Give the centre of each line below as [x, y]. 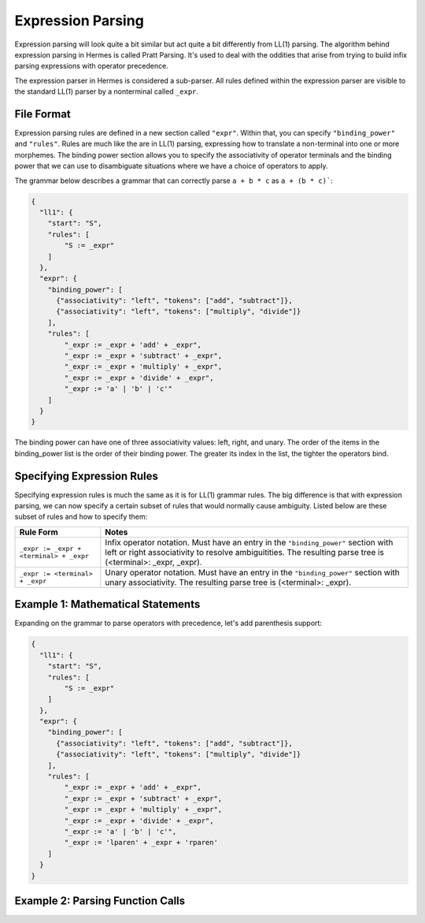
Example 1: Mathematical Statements [107, 604]
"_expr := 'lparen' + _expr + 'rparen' [141, 843]
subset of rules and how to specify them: [81, 517]
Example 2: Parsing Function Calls [100, 901]
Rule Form [39, 532]
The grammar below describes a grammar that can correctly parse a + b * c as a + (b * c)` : [174, 181]
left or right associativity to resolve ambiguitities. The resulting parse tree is [245, 552]
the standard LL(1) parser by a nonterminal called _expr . [107, 91]
